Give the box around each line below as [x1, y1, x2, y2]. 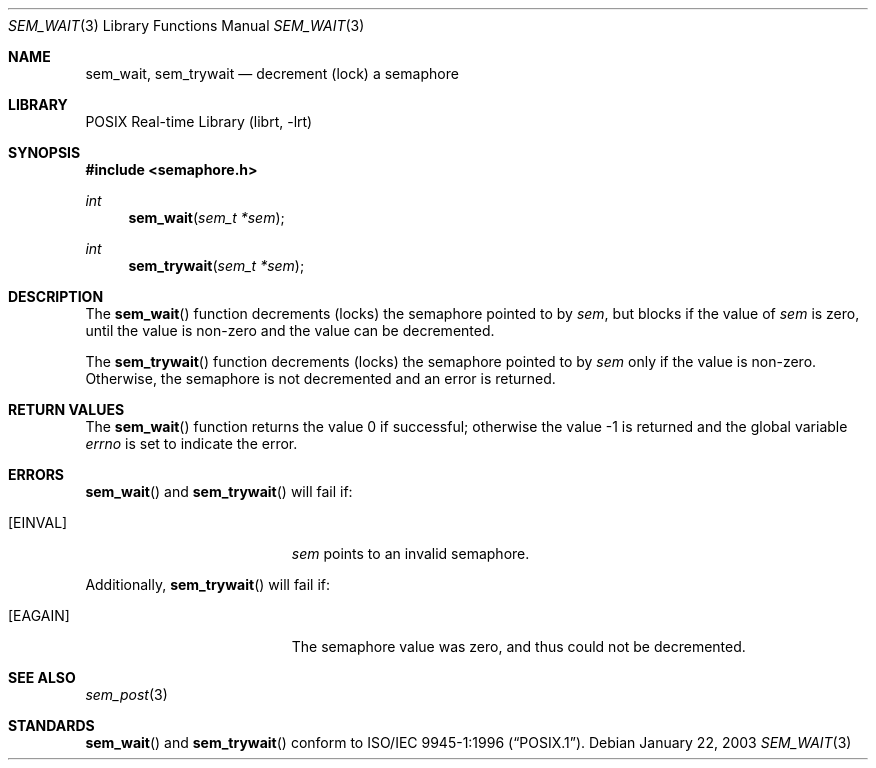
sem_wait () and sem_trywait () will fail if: [85, 483, 353, 500]
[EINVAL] [8, 514, 68, 531]
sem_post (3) [85, 686, 168, 703]
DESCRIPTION [8, 288, 104, 305]
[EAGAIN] [8, 607, 70, 624]
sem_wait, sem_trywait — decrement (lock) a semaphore [85, 65, 459, 82]
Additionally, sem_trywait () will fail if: [85, 576, 331, 593]
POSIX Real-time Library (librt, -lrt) [85, 113, 313, 130]
